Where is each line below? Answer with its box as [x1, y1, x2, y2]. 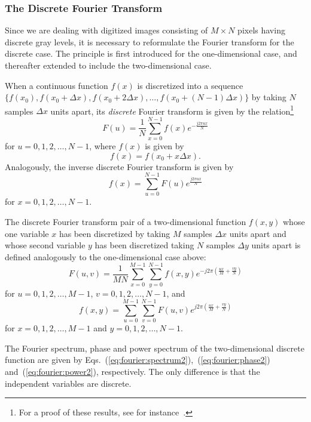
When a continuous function [5, 79, 108, 91]
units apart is [251, 239, 301, 251]
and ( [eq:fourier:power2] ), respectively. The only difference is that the [5, 365, 260, 378]
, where [89, 140, 116, 152]
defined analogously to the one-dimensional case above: [5, 250, 206, 263]
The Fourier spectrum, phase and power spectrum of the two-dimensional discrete [5, 341, 304, 354]
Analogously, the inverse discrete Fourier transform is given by [5, 160, 234, 173]
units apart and [229, 227, 286, 239]
